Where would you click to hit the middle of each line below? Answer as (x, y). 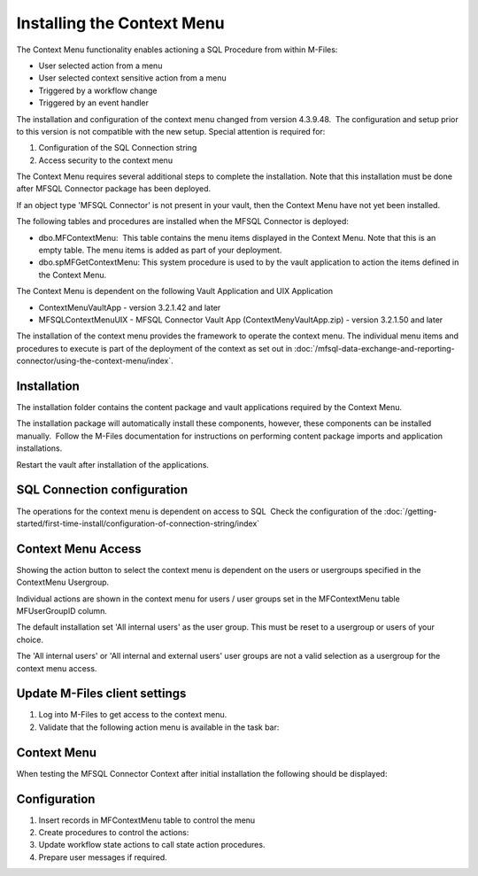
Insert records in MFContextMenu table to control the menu (147, 820)
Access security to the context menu (105, 160)
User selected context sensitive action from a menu (133, 78)
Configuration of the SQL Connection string (118, 148)
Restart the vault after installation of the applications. (113, 464)
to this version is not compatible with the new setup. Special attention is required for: (171, 131)
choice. (30, 640)
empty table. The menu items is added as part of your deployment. (160, 250)
